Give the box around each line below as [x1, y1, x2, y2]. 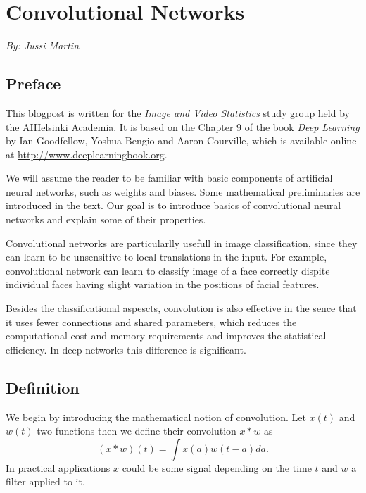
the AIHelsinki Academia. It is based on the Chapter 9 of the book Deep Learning [6, 119, 360, 134]
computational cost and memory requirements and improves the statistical [6, 328, 327, 343]
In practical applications [6, 460, 111, 475]
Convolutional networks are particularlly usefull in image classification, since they [6, 235, 358, 250]
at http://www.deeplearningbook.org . [6, 146, 168, 161]
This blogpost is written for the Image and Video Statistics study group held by [6, 105, 350, 120]
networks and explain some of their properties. [6, 212, 206, 227]
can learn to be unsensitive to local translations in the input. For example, [6, 249, 327, 264]
